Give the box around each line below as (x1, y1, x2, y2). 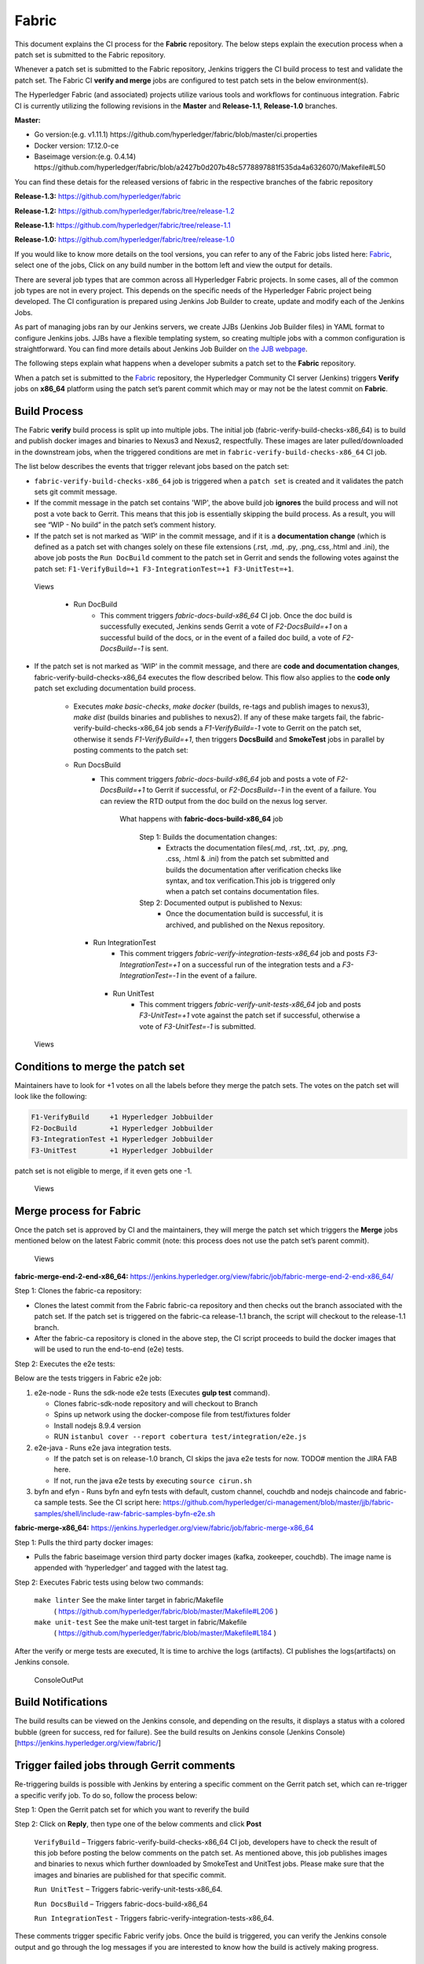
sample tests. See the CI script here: (43, 1497, 162, 1508)
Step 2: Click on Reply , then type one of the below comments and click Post (14, 1819, 262, 1829)
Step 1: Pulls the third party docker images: (14, 1537, 153, 1547)
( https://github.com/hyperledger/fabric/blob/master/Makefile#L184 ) (53, 1629, 276, 1638)
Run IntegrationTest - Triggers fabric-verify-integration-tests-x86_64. (34, 1914, 274, 1923)
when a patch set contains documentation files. (166, 887, 320, 896)
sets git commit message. (34, 487, 118, 496)
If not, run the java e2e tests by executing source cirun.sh (53, 1475, 252, 1485)
